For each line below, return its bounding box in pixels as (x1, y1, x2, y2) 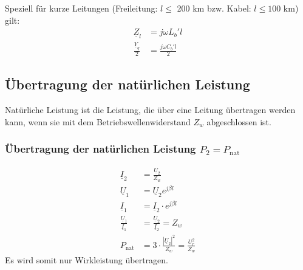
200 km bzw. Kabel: (177, 2, 251, 14)
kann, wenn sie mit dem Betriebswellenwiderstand (5, 115, 191, 128)
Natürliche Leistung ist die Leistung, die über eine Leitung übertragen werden (5, 103, 296, 116)
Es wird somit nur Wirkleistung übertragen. (5, 254, 168, 266)
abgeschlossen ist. (206, 115, 271, 128)
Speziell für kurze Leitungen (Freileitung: (5, 2, 158, 14)
